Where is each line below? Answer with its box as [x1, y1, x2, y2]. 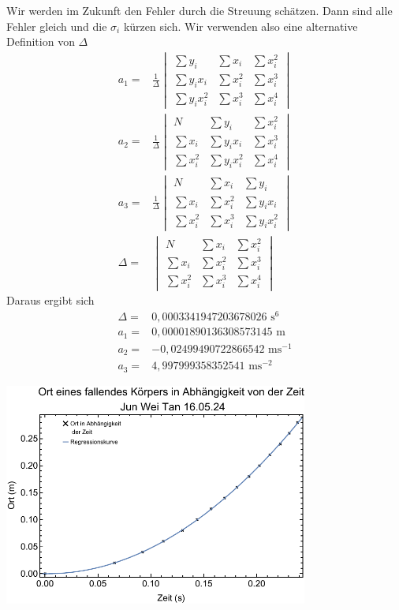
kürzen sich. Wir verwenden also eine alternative [123, 17, 358, 34]
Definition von [6, 33, 75, 50]
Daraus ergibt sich [6, 292, 95, 309]
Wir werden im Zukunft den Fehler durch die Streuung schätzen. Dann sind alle [6, 2, 393, 18]
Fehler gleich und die [6, 17, 107, 34]
